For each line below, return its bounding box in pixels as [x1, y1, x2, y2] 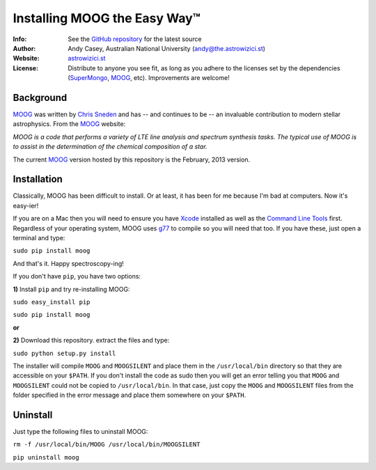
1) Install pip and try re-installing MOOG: [13, 285, 130, 293]
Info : [13, 35, 27, 43]
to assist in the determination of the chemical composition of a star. [13, 143, 208, 151]
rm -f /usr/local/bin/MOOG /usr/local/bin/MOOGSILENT [13, 441, 201, 448]
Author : [13, 44, 36, 52]
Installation [13, 173, 63, 185]
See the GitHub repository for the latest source [68, 35, 202, 43]
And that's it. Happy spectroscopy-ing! [13, 259, 125, 267]
